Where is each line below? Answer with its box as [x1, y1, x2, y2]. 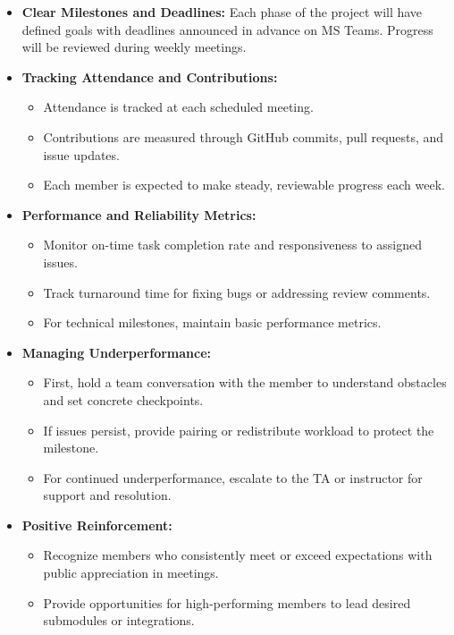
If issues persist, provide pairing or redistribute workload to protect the [43, 420, 434, 439]
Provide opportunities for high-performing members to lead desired [43, 593, 411, 612]
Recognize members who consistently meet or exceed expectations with [43, 546, 433, 564]
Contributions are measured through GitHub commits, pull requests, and [43, 127, 444, 146]
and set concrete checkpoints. [43, 390, 204, 409]
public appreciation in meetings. [43, 563, 219, 582]
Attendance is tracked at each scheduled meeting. [43, 97, 314, 116]
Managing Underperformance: [21, 343, 212, 361]
